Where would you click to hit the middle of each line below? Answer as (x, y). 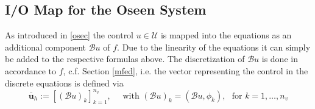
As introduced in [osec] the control (69, 35)
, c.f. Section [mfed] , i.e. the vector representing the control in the (186, 70)
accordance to (31, 70)
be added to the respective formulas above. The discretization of (125, 59)
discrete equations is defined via (64, 83)
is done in (280, 59)
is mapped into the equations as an (226, 35)
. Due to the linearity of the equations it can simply (214, 47)
